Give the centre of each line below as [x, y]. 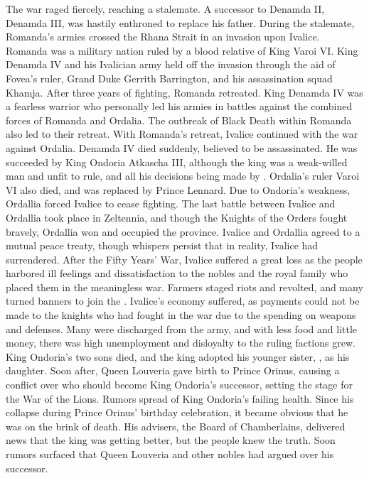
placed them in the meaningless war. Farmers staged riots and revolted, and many [184, 287]
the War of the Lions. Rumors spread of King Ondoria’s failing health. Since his [180, 398]
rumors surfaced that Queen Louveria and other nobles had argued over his [170, 454]
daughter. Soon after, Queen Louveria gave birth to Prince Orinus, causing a [173, 370]
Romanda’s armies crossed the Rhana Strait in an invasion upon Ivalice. [163, 37]
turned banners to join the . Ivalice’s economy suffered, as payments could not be [183, 301]
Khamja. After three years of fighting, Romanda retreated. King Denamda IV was [184, 92]
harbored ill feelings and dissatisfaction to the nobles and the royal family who [177, 273]
